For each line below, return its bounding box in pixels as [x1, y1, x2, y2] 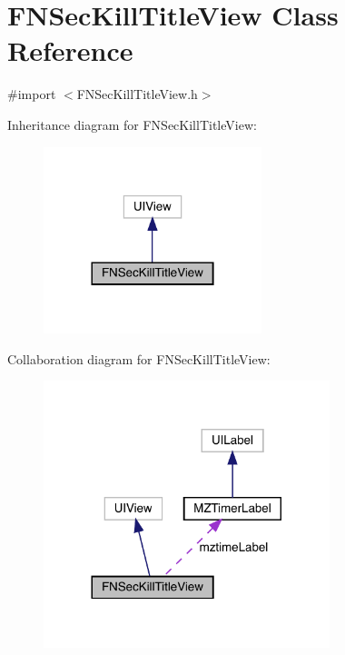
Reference [7, 32, 133, 69]
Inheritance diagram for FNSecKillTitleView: [7, 114, 257, 134]
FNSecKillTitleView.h [76, 84, 198, 104]
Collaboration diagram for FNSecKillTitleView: [7, 349, 271, 368]
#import [7, 84, 56, 104]
